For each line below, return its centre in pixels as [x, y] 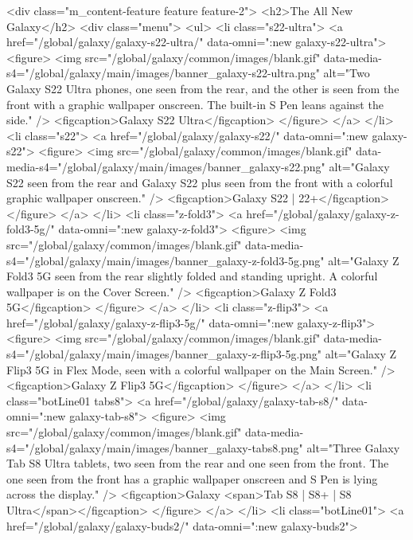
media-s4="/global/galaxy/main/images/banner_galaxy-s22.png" [166, 166]
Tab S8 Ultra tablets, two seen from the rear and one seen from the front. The [198, 463]
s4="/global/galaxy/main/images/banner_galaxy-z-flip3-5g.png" [164, 354]
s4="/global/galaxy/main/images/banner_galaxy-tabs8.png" [155, 447]
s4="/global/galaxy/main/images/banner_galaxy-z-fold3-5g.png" [166, 260]
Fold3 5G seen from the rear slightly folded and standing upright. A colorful [192, 276]
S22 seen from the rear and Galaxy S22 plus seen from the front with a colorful [200, 182]
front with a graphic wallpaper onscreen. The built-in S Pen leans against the [195, 104]
